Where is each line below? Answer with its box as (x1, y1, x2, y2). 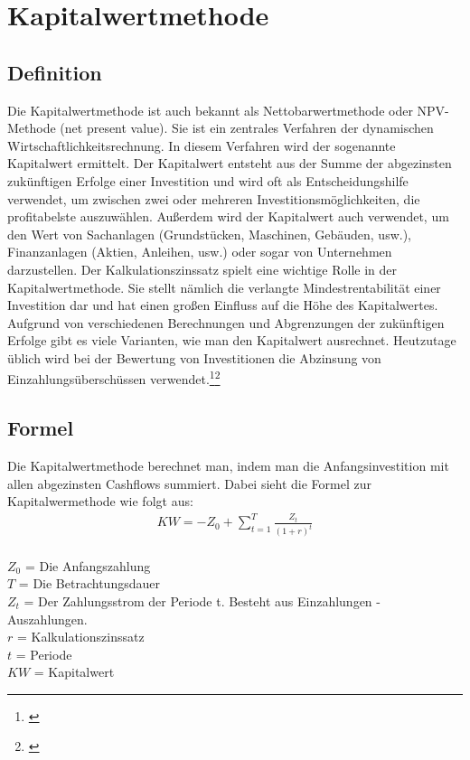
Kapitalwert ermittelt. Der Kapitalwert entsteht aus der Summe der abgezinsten (7, 154, 452, 173)
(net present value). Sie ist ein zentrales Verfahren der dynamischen (60, 118, 434, 137)
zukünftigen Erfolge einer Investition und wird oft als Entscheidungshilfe (7, 171, 409, 190)
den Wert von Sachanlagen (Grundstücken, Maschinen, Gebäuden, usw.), (7, 224, 412, 243)
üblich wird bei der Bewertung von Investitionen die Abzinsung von (7, 348, 381, 367)
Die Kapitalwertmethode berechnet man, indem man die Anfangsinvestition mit (7, 455, 449, 474)
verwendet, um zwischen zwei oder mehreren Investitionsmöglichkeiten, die (7, 189, 420, 208)
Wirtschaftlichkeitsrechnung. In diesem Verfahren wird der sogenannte (7, 136, 396, 155)
